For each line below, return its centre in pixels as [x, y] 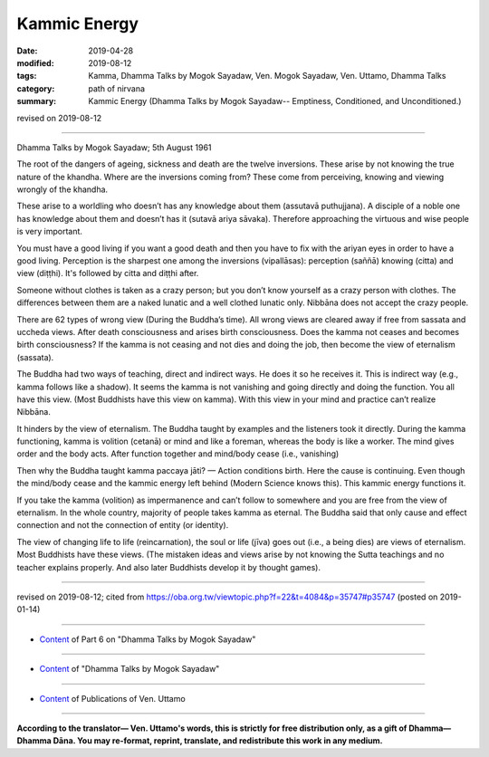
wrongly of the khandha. [62, 189]
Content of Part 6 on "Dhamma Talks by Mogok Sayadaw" [148, 639]
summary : [37, 101]
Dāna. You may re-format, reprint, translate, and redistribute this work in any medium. [218, 741]
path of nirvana [116, 88]
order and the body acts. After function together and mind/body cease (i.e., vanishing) [178, 454]
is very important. [50, 232]
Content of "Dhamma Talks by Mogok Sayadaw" [129, 669]
